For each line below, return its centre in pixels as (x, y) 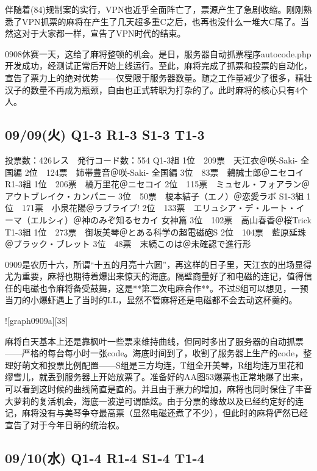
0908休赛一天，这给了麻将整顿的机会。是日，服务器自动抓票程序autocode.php (158, 53)
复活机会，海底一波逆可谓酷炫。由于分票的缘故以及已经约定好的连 (171, 401)
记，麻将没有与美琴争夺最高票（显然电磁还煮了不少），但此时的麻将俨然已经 (156, 413)
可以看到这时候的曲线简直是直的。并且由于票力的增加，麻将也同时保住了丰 (154, 389)
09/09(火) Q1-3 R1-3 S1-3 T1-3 (105, 135)
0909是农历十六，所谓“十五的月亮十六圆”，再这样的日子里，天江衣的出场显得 (158, 264)
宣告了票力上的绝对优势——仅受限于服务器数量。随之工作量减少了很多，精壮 (158, 77)
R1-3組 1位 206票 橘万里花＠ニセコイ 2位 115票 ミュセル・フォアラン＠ (158, 184)
